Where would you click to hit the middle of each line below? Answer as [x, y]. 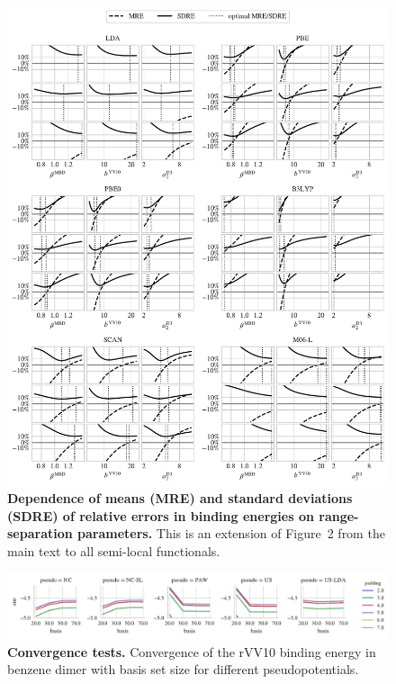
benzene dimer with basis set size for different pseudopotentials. [183, 669]
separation [40, 533]
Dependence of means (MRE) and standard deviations [180, 498]
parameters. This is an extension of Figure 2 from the [231, 533]
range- [339, 515]
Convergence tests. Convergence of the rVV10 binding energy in [192, 651]
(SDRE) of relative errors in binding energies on [161, 515]
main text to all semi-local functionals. [114, 550]
